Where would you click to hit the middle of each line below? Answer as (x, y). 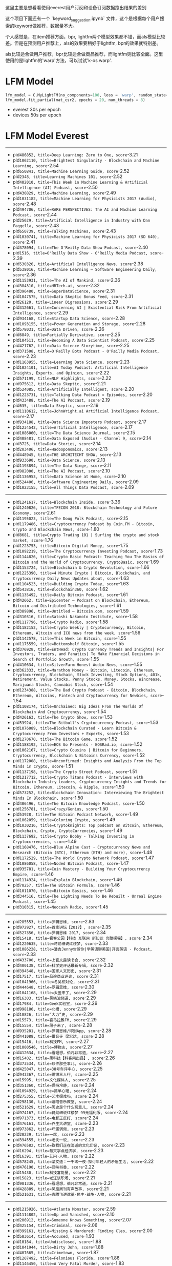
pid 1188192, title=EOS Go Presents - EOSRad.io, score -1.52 (77, 744)
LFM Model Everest (47, 136)
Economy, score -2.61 (34, 513)
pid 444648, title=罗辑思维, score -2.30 (53, 987)
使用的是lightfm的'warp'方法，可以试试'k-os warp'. (59, 60)
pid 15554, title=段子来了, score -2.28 (52, 1025)
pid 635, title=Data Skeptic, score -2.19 (56, 405)
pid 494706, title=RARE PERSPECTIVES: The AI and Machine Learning (85, 209)
